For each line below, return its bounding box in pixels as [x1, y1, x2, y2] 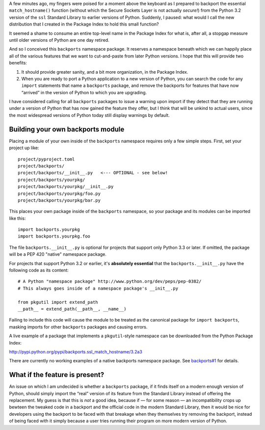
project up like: [9, 145, 39, 151]
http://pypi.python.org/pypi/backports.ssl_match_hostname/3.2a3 [9, 349, 142, 354]
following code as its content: [9, 268, 69, 273]
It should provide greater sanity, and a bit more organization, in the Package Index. [21, 69, 188, 75]
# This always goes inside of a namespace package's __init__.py [18, 285, 179, 291]
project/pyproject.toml [18, 156, 75, 162]
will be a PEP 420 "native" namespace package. [9, 251, 106, 257]
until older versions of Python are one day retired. [9, 37, 110, 43]
